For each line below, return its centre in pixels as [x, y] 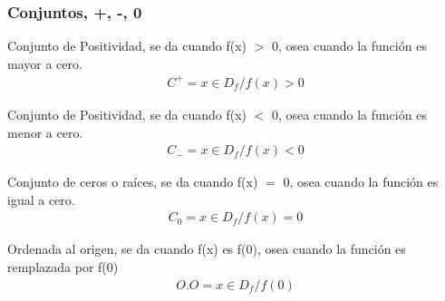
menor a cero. [45, 132]
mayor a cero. [45, 63]
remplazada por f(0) [63, 266]
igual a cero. [41, 199]
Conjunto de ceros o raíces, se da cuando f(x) [133, 182]
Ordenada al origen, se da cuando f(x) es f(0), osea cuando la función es [207, 249]
